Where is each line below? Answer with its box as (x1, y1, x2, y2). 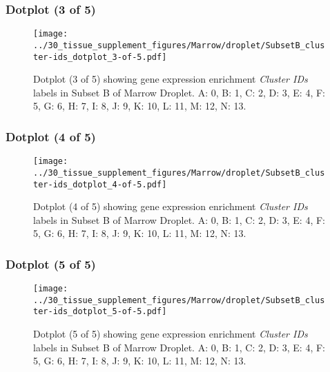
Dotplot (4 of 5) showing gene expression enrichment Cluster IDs (33, 199, 308, 214)
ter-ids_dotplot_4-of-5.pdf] (33, 179, 167, 189)
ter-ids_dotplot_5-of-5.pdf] (33, 307, 167, 317)
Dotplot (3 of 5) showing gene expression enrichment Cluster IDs (33, 72, 308, 86)
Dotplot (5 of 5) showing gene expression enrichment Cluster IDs (33, 327, 308, 341)
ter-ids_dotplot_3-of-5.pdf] (33, 52, 167, 62)
